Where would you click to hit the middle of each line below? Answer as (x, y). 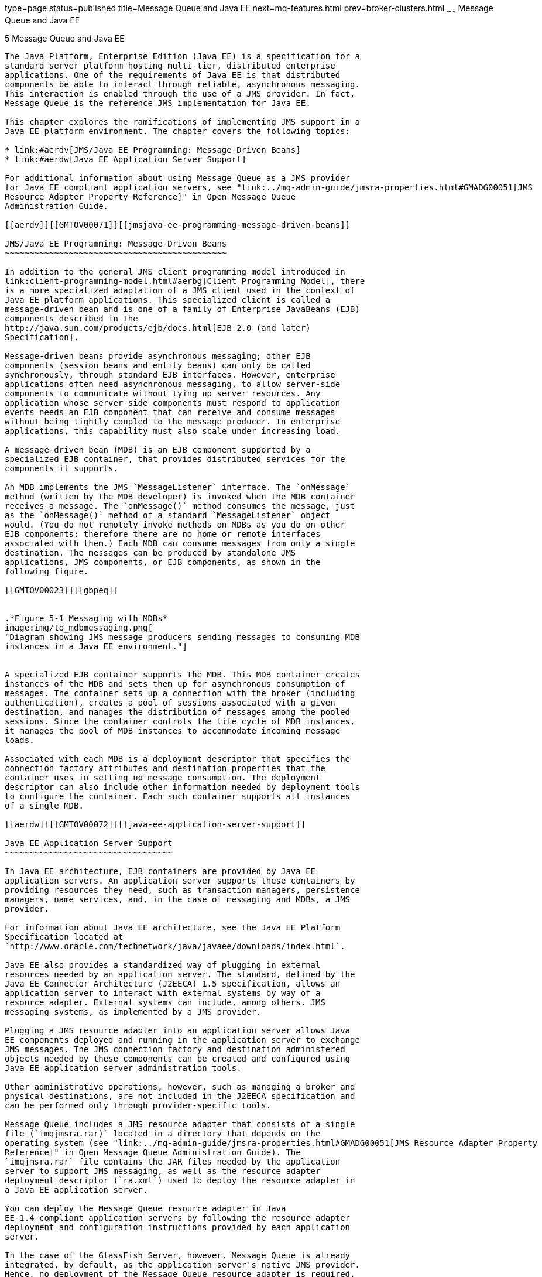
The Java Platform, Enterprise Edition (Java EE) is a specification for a (182, 56)
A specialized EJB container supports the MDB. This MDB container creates (182, 674)
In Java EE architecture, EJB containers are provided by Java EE (160, 871)
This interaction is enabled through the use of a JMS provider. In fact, (180, 93)
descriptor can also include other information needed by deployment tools (182, 787)
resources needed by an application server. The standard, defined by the (180, 974)
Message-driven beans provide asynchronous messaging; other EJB (158, 356)
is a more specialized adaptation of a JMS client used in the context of (180, 290)
